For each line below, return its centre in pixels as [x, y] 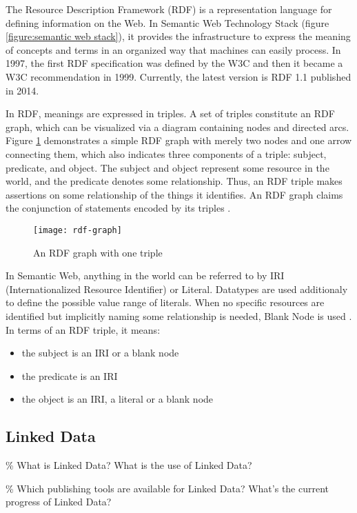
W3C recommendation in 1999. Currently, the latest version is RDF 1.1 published [178, 76]
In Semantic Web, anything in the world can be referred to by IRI [145, 275]
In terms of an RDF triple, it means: [83, 329]
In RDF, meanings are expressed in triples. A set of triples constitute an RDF [170, 113]
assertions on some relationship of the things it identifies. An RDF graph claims [174, 194]
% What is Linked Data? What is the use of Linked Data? [129, 465]
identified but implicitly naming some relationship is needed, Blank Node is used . [179, 315]
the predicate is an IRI [70, 375]
